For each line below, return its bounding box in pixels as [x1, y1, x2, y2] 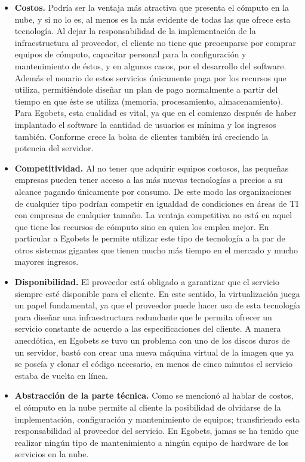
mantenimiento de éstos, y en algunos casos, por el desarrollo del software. [14, 59, 286, 72]
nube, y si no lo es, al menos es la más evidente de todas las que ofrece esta [14, 13, 291, 25]
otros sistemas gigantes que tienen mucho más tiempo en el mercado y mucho [14, 243, 298, 256]
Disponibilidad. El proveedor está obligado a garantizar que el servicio [14, 276, 279, 288]
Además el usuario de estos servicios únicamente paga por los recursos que [14, 71, 286, 84]
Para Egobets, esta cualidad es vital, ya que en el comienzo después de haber [14, 106, 297, 119]
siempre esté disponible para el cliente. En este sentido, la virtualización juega [14, 287, 300, 299]
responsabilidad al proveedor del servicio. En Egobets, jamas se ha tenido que [14, 424, 299, 437]
